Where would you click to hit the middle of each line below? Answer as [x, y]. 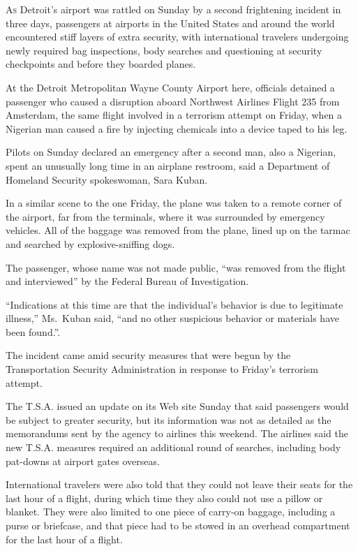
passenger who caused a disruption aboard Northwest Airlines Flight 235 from [173, 101]
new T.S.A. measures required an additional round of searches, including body [173, 447]
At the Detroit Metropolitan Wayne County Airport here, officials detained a [170, 87]
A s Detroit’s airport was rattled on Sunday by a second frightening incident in [173, 9]
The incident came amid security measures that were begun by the [148, 355]
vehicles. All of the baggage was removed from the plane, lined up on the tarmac [178, 230]
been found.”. [33, 331]
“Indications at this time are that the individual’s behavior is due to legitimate [174, 304]
